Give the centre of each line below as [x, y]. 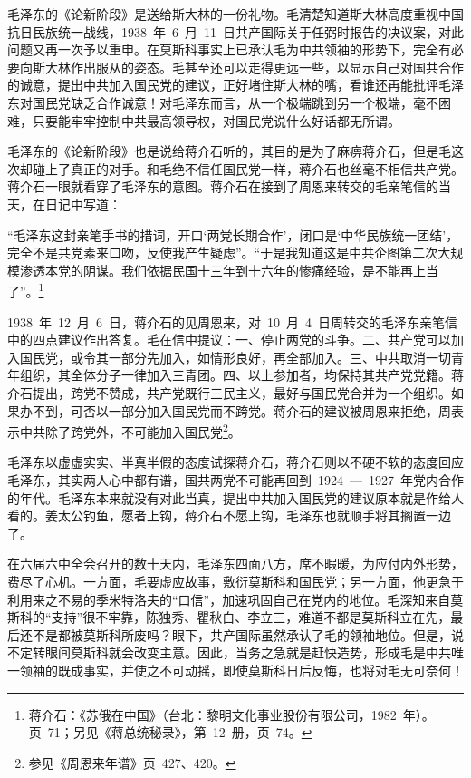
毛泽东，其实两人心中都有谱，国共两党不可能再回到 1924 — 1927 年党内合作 [235, 479]
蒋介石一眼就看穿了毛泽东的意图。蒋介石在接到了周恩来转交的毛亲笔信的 [223, 186]
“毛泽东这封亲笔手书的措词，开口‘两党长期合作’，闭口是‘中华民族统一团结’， [233, 234]
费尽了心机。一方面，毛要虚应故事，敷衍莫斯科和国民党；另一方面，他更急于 [235, 581]
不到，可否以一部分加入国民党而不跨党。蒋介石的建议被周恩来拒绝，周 [241, 410]
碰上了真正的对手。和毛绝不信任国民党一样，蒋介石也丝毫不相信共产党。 [248, 168]
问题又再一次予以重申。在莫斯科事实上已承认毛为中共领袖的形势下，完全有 [229, 49]
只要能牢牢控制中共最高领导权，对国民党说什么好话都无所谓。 [216, 120]
